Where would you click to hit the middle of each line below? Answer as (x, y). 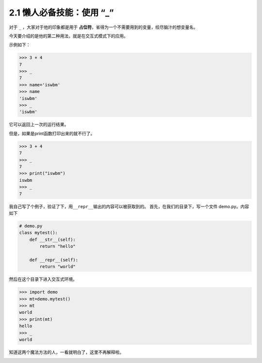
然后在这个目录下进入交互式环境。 (43, 279)
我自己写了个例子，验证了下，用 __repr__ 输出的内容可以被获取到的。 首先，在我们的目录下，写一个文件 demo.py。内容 (129, 206)
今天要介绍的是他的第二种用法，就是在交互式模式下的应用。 (68, 36)
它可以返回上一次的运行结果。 (39, 125)
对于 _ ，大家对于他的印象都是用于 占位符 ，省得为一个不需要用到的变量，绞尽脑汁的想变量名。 (104, 27)
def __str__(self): (53, 239)
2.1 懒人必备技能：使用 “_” (61, 13)
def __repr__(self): (54, 260)
